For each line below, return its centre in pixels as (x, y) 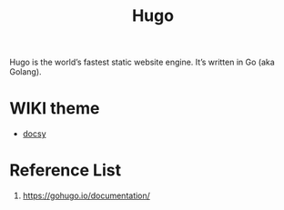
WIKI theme (55, 109)
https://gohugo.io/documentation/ (86, 195)
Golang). (26, 72)
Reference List (65, 170)
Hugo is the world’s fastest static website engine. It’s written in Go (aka (142, 62)
